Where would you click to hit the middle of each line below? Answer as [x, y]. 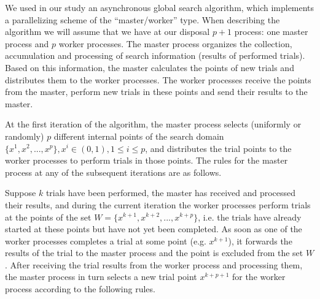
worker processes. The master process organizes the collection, [175, 43]
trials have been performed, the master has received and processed [171, 193]
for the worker [259, 277]
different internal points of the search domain [139, 136]
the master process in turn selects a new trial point [101, 277]
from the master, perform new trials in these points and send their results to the [156, 92]
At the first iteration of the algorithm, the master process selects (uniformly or [153, 124]
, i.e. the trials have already [250, 217]
